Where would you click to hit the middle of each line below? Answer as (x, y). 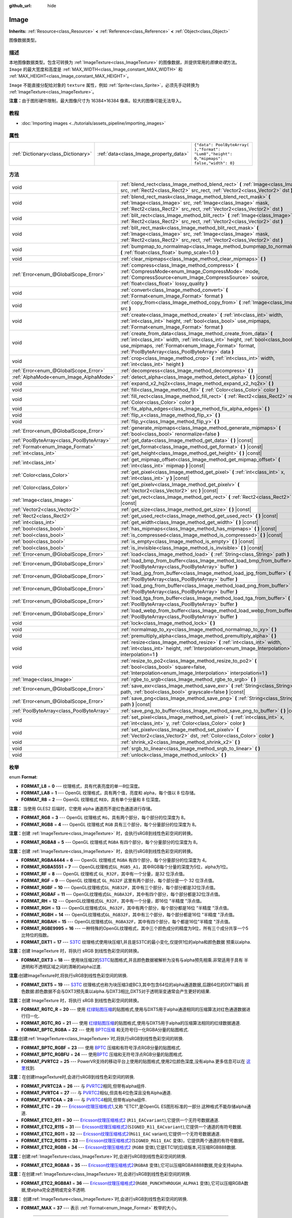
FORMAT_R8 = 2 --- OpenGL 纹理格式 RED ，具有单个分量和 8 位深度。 (92, 799)
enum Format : (23, 777)
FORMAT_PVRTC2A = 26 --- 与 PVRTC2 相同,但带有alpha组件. (84, 1086)
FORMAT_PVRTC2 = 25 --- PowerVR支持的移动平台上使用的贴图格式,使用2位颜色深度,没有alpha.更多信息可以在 (133, 1061)
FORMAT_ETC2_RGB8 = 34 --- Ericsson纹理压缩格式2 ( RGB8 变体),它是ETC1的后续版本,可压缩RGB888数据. (129, 1147)
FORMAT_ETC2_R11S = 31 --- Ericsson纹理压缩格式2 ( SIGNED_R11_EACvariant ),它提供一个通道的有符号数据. (132, 1127)
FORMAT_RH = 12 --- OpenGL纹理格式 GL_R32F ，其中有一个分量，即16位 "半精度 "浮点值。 (113, 901)
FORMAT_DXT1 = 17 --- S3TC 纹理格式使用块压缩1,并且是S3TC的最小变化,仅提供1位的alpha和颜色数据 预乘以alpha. (136, 942)
